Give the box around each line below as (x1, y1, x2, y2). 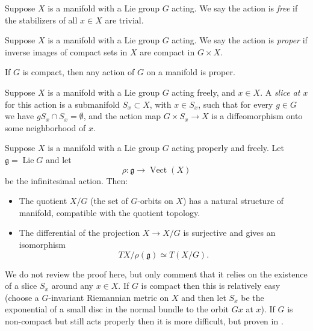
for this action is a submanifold (5, 97, 120, 110)
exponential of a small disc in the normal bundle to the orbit (5, 303, 229, 315)
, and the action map (83, 110, 161, 122)
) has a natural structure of (182, 194, 284, 207)
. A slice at (260, 85, 300, 98)
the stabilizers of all (5, 13, 78, 26)
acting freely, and (172, 85, 235, 98)
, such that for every (198, 97, 273, 110)
